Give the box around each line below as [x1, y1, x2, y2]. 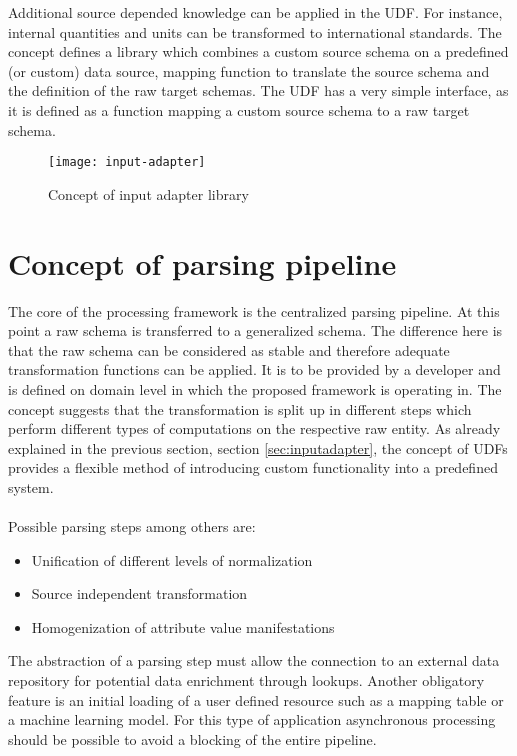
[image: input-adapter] [48, 155, 206, 170]
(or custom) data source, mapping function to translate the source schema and [8, 60, 490, 81]
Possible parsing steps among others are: [8, 516, 256, 537]
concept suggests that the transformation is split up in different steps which [8, 398, 472, 419]
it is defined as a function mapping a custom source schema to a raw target [8, 99, 470, 120]
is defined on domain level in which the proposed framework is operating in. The [8, 378, 502, 399]
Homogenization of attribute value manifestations [31, 616, 335, 637]
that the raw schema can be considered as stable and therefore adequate [8, 339, 450, 360]
